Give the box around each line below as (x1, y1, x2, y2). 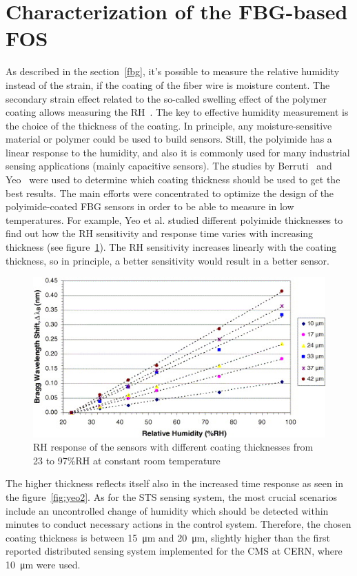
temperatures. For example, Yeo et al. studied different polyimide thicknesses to (6, 212, 343, 227)
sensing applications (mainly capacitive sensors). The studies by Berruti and (6, 158, 332, 173)
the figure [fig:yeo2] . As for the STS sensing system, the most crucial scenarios (6, 489, 338, 504)
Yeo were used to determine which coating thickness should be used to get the (6, 172, 340, 187)
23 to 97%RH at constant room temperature (33, 453, 221, 467)
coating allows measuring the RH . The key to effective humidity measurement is (6, 105, 349, 119)
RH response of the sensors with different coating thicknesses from (33, 440, 314, 454)
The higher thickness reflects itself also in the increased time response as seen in (6, 476, 344, 491)
